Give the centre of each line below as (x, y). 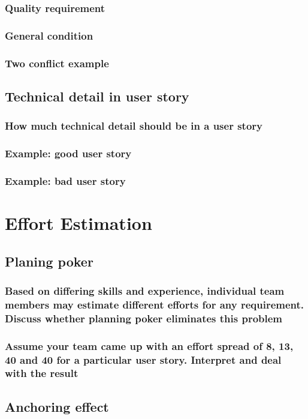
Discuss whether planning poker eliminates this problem (144, 318)
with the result (42, 373)
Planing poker (49, 261)
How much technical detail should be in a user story (134, 126)
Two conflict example (57, 63)
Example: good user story (68, 153)
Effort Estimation (78, 223)
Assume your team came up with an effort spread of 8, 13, (149, 345)
